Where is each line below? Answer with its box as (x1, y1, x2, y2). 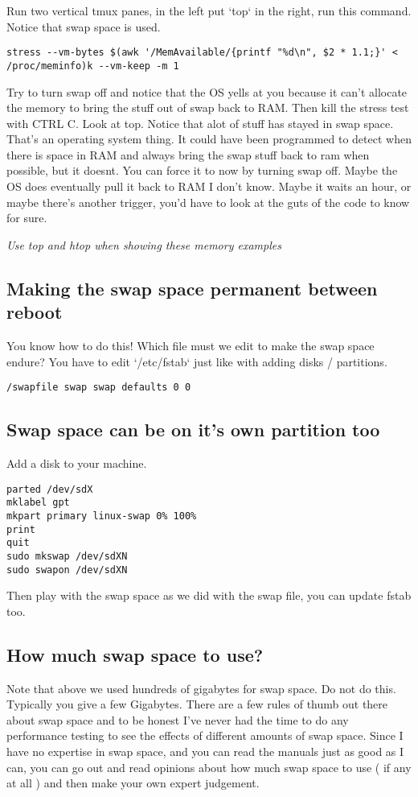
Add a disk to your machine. (6, 455, 147, 472)
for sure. (6, 209, 47, 226)
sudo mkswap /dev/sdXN (6, 550, 128, 562)
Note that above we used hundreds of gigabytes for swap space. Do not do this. (6, 679, 396, 696)
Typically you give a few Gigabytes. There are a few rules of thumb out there (6, 696, 388, 712)
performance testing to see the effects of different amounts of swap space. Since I (6, 727, 404, 744)
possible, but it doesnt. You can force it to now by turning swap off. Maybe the (6, 162, 398, 179)
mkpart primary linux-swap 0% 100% (6, 510, 197, 522)
